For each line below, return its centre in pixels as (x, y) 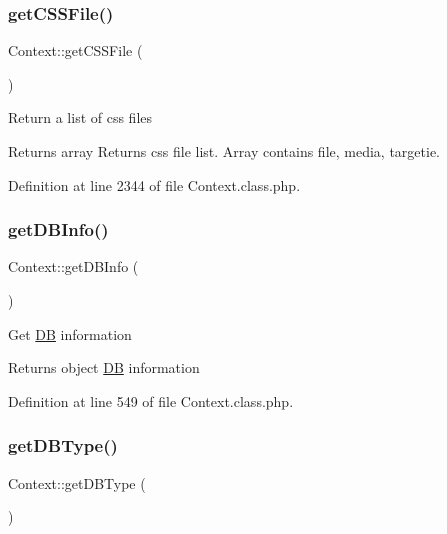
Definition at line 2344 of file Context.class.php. (154, 184)
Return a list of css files (80, 117)
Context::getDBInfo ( (73, 266)
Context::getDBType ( (77, 482)
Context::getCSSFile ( (75, 50)
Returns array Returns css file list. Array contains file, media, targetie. (224, 151)
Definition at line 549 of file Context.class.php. (151, 400)
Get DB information (70, 333)
